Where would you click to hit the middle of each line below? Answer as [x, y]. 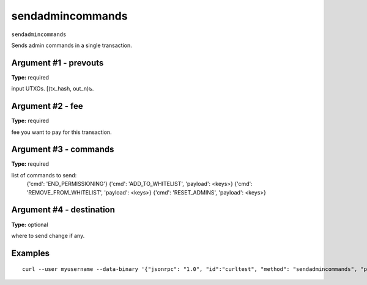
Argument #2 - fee [47, 106]
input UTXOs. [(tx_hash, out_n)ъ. [53, 89]
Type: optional [30, 224]
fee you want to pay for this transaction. [62, 132]
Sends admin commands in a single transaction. [72, 45]
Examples [31, 253]
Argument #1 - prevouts [57, 63]
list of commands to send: [44, 175]
